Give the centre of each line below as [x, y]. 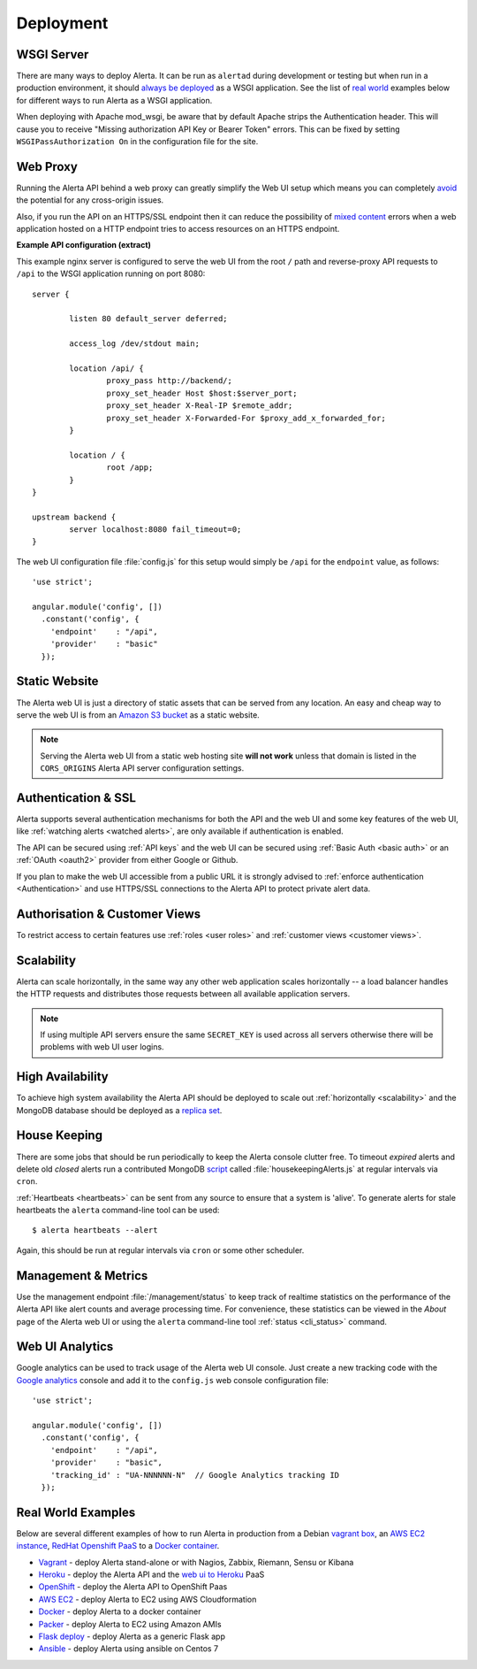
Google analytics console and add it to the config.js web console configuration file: [172, 1380]
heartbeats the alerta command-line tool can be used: [118, 1210]
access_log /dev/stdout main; [135, 344]
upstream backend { [74, 517]
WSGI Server [53, 54]
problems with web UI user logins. [102, 1047]
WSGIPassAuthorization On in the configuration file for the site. [137, 142]
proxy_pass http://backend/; [170, 381]
